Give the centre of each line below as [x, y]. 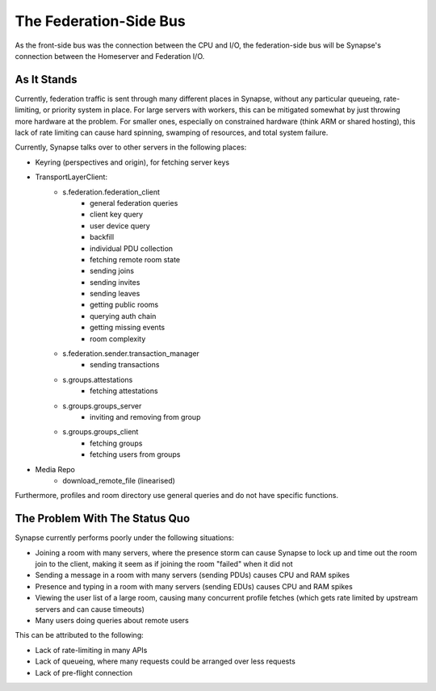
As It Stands [46, 80]
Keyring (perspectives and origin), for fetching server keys [132, 162]
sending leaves [115, 294]
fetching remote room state [135, 259]
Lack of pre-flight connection [84, 672]
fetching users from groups [135, 454]
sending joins [112, 271]
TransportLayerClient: [71, 177]
